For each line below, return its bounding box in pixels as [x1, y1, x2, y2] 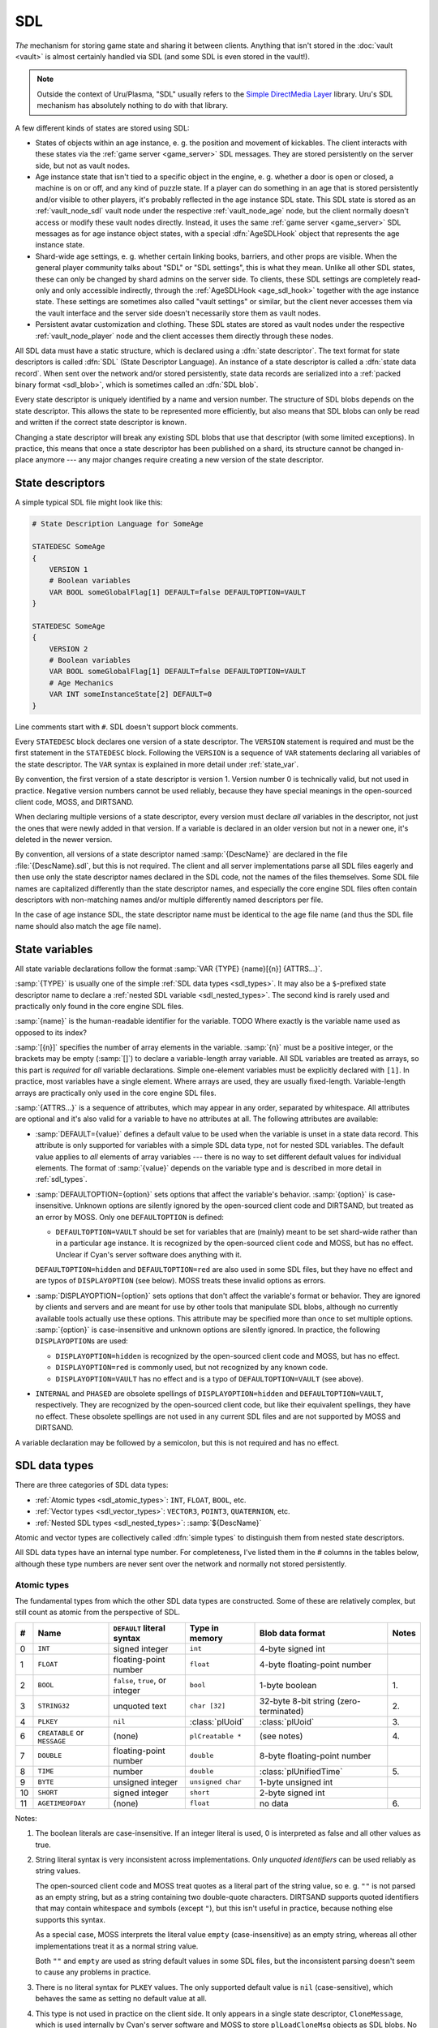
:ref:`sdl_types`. [35, 1175, 88, 1184]
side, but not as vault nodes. [35, 161, 131, 170]
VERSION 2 [49, 644, 88, 653]
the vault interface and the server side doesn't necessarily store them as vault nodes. [35, 308, 321, 318]
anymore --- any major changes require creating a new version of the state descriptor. [35, 455, 324, 465]
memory [189, 1632, 223, 1643]
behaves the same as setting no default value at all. [35, 1994, 207, 2004]
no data [260, 1798, 289, 1809]
